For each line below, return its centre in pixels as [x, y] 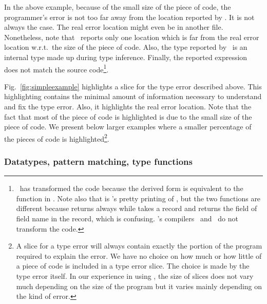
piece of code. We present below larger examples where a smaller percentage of [128, 127]
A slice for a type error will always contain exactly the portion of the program [139, 246]
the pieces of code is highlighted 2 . [57, 138]
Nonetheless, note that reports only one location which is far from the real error [132, 37]
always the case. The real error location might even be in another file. [114, 27]
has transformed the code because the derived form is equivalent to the [131, 188]
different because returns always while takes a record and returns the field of [137, 208]
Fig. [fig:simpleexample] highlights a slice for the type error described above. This [133, 86]
